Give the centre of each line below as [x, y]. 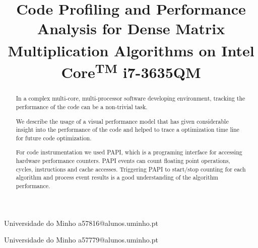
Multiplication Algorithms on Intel [131, 50]
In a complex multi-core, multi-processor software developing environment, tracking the [131, 98]
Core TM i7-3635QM [131, 71]
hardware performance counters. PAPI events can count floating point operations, [123, 161]
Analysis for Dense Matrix [131, 28]
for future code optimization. [54, 138]
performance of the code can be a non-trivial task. [82, 107]
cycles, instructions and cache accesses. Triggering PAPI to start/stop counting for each [131, 169]
